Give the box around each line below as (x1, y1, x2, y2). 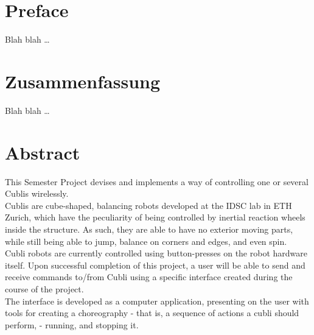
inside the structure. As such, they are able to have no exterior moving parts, (5, 222, 293, 235)
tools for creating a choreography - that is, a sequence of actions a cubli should (5, 306, 299, 319)
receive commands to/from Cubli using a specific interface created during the (5, 270, 293, 283)
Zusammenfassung (5, 68, 161, 93)
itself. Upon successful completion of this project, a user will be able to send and (5, 258, 305, 271)
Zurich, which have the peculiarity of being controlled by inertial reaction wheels (5, 211, 305, 224)
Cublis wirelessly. (5, 187, 69, 200)
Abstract (5, 139, 80, 164)
